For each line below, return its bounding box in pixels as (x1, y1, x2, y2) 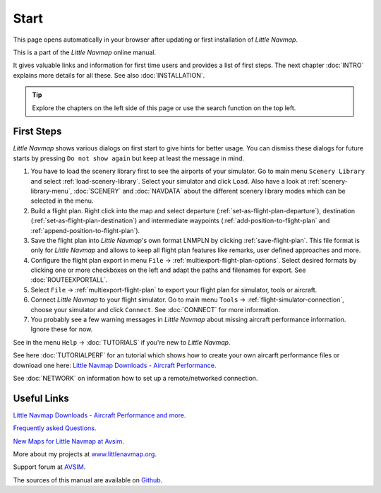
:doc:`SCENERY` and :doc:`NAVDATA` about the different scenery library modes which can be (73, 186, 346, 195)
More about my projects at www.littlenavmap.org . (13, 450, 157, 458)
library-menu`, (30, 186, 73, 195)
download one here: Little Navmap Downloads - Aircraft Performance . (13, 361, 217, 369)
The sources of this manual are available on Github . (13, 475, 163, 484)
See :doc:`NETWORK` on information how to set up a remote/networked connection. (13, 374, 258, 382)
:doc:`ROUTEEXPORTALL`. (30, 275, 108, 284)
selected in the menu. (30, 196, 94, 205)
